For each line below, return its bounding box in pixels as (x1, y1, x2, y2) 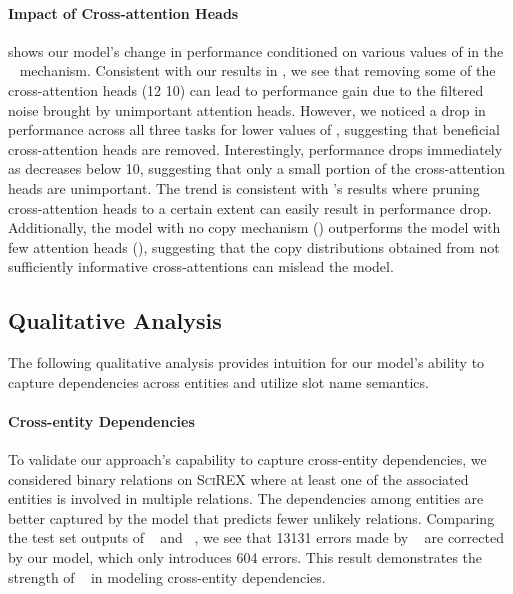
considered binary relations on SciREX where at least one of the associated (8, 468, 469, 489)
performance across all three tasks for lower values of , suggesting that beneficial (8, 119, 500, 140)
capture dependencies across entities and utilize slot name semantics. (8, 371, 429, 392)
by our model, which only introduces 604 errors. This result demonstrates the (8, 547, 483, 568)
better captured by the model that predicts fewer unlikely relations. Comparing (8, 507, 495, 528)
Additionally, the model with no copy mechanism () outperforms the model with (8, 217, 501, 238)
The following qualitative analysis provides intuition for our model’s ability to (8, 352, 485, 373)
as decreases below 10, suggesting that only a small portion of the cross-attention (8, 158, 505, 179)
